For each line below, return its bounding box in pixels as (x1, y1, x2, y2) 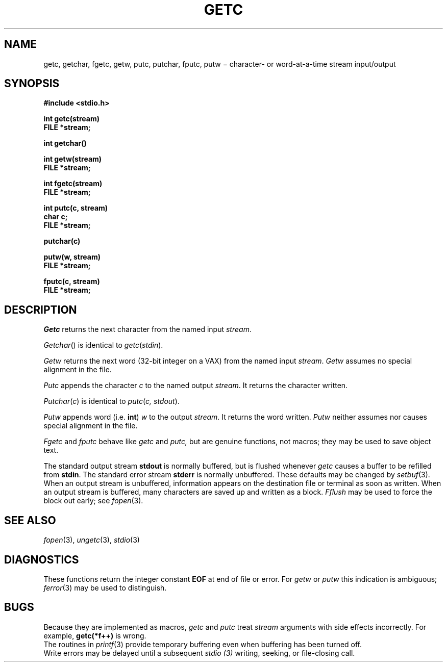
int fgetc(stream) (43, 179, 103, 188)
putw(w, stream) (43, 252, 101, 262)
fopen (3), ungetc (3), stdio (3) (43, 535, 140, 545)
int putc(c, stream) (43, 203, 108, 213)
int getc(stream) (43, 114, 100, 123)
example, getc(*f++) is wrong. (43, 631, 146, 640)
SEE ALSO (4, 514, 56, 527)
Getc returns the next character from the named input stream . (43, 325, 252, 334)
